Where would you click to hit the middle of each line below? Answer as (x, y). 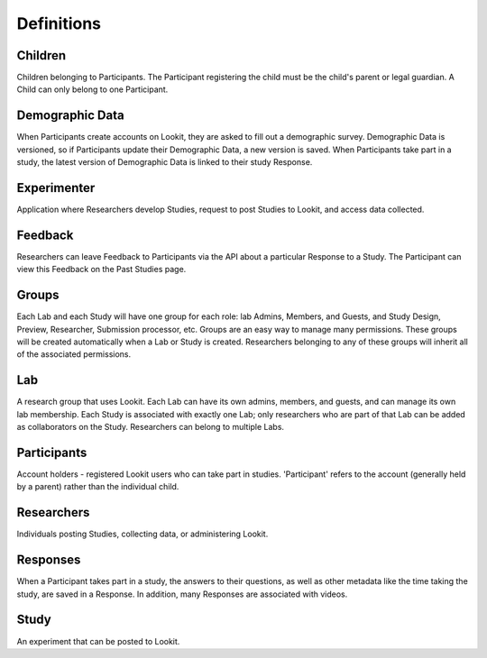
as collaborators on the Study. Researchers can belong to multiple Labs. (150, 427)
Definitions (59, 23)
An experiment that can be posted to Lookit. (98, 641)
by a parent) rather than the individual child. (98, 487)
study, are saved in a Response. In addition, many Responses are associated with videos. (182, 594)
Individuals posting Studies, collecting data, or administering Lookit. (142, 534)
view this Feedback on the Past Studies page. (101, 270)
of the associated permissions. (74, 354)
